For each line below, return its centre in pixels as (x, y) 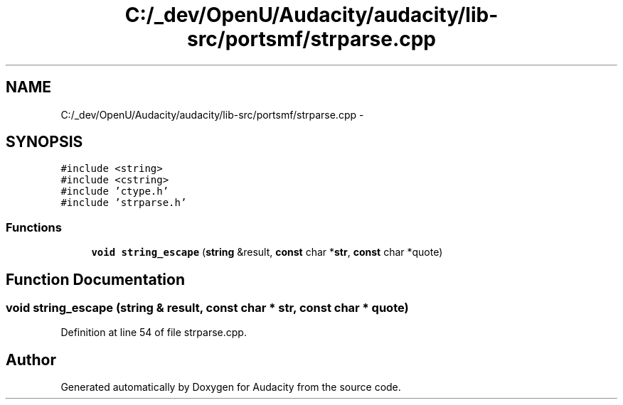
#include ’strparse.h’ (124, 203)
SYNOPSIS (44, 142)
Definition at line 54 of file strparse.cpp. (154, 333)
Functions (34, 227)
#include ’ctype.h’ (115, 191)
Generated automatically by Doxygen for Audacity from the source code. (231, 387)
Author (31, 360)
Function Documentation (95, 279)
